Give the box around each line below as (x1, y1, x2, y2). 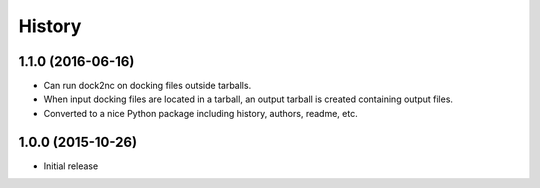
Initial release (43, 160, 99, 172)
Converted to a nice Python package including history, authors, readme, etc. (43, 107, 359, 119)
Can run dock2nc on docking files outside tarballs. (43, 80, 252, 92)
